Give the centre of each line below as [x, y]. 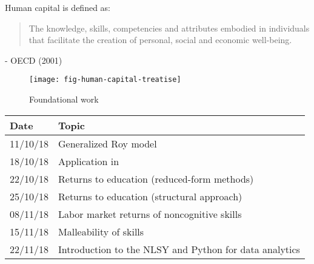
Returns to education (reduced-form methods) [156, 178]
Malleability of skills [101, 231]
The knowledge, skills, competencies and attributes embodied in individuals [169, 28]
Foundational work [64, 99]
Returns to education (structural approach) [150, 196]
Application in [89, 161]
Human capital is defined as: [58, 7]
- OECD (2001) [34, 60]
